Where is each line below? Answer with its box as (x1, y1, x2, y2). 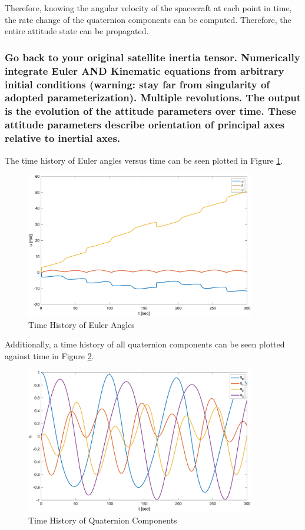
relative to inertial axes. (5, 131, 121, 145)
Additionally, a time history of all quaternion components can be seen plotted (5, 338, 285, 350)
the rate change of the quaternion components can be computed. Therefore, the (5, 13, 291, 25)
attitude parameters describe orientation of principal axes (5, 117, 285, 132)
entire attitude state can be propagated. (5, 25, 149, 37)
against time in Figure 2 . (5, 349, 94, 362)
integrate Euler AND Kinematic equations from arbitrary (5, 63, 284, 78)
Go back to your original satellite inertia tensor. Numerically (5, 49, 300, 64)
